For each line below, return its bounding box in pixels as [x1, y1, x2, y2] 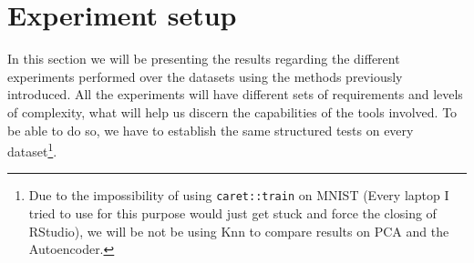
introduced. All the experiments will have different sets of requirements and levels [7, 85, 463, 104]
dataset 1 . [7, 139, 57, 160]
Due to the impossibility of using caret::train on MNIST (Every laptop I [28, 186, 449, 205]
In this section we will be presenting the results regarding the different [7, 49, 400, 68]
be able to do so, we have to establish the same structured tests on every [7, 120, 414, 139]
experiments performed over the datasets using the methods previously [7, 66, 403, 86]
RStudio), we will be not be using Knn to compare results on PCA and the [28, 221, 449, 240]
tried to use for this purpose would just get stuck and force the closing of [28, 204, 437, 222]
